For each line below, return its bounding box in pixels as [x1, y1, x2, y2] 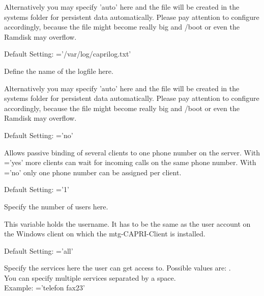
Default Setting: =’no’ [4, 129, 73, 140]
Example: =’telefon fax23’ [4, 282, 85, 293]
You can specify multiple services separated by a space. [4, 272, 176, 283]
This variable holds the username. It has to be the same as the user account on [4, 218, 251, 229]
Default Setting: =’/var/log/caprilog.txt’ [4, 48, 131, 59]
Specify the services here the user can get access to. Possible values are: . [4, 262, 231, 273]
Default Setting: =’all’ [4, 245, 73, 256]
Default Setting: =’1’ [4, 184, 69, 195]
